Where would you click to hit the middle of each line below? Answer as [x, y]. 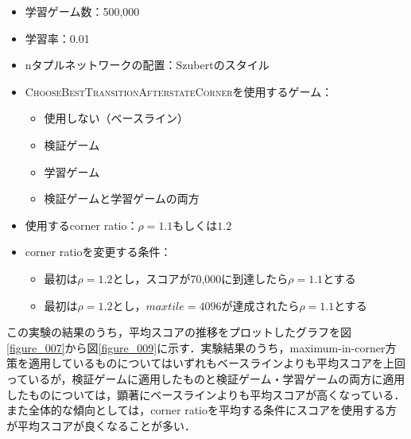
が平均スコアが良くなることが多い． [101, 425]
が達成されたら [260, 305]
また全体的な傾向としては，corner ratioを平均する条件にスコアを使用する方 [202, 410]
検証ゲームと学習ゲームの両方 [122, 198]
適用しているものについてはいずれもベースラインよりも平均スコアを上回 [217, 363]
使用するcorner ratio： [81, 225]
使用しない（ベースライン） [116, 118]
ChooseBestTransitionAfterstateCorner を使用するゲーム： [179, 91]
